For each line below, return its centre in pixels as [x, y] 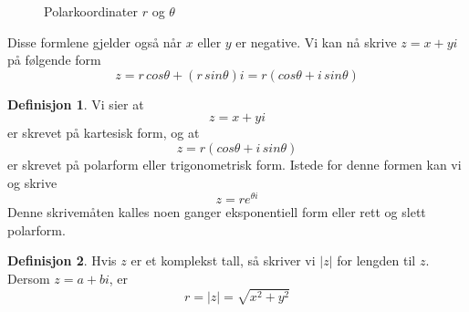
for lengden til [376, 260]
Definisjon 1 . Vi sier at [76, 104]
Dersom [29, 279]
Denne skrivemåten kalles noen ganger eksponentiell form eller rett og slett [217, 212]
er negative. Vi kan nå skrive [316, 42]
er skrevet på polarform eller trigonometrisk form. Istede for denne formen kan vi [234, 164]
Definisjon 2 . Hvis [62, 260]
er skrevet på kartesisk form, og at [104, 133]
